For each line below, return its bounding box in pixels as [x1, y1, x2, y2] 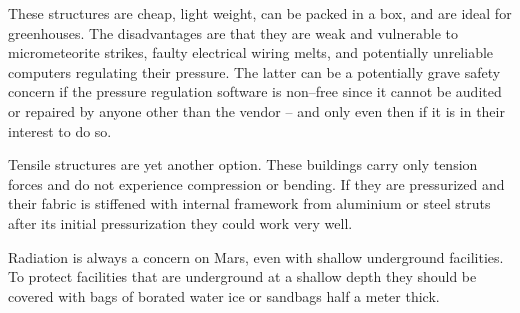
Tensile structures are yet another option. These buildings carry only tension [8, 154, 478, 175]
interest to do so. [8, 120, 112, 141]
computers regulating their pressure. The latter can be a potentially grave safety [8, 61, 501, 82]
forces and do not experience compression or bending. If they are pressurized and [8, 173, 505, 194]
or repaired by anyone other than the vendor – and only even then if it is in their [8, 100, 505, 121]
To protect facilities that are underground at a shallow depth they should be [8, 266, 477, 287]
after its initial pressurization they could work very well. [8, 212, 353, 233]
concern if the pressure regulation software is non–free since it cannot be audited [8, 81, 502, 102]
